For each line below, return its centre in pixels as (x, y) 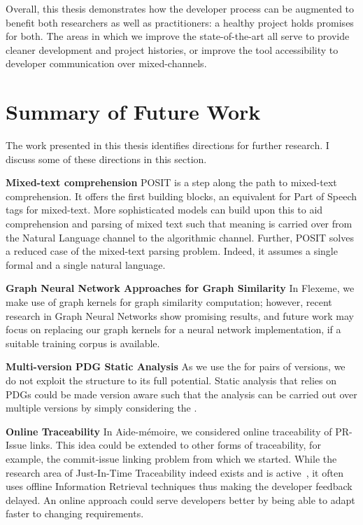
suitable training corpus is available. (83, 343)
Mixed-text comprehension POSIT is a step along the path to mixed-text (171, 182)
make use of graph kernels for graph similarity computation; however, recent (169, 302)
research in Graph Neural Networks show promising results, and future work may (180, 315)
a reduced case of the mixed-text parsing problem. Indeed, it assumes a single (172, 251)
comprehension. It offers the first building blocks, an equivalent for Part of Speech (181, 196)
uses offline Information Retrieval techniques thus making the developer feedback (179, 486)
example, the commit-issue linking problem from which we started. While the (171, 458)
